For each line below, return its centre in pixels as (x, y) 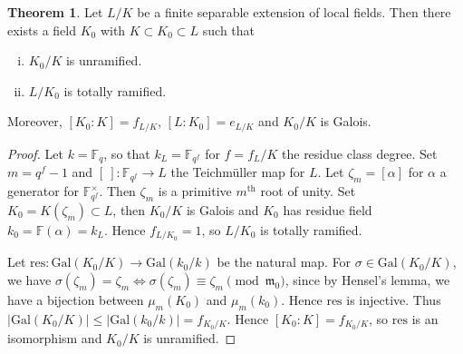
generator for (43, 191)
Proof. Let (35, 153)
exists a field (42, 29)
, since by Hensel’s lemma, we (367, 279)
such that (229, 29)
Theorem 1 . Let (55, 12)
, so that (127, 153)
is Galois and (222, 209)
